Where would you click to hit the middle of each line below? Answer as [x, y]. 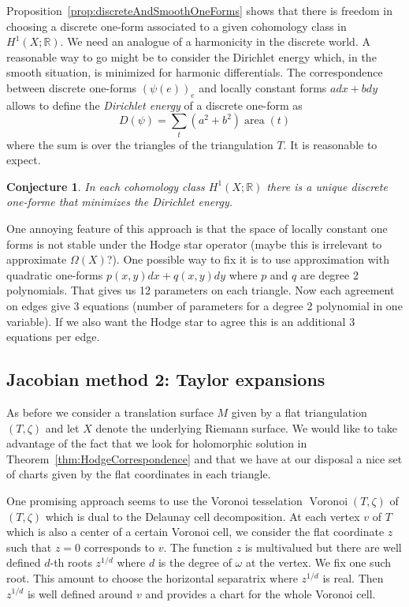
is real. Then [353, 577]
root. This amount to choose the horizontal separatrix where [152, 577]
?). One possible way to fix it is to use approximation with [248, 259]
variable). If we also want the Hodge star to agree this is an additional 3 [181, 321]
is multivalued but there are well [323, 547]
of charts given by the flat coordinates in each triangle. [139, 474]
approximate [37, 259]
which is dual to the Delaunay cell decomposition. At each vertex [203, 516]
